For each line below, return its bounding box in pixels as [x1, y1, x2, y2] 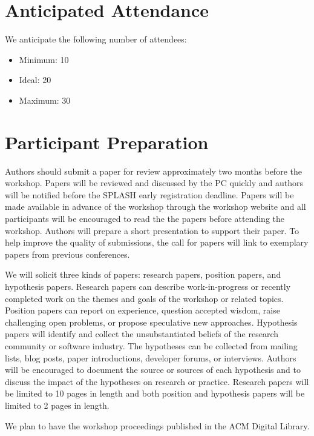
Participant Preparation [5, 129, 209, 154]
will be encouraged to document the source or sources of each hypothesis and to [5, 363, 301, 376]
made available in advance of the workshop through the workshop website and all [5, 200, 306, 213]
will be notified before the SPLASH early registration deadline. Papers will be [5, 188, 294, 201]
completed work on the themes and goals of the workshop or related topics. [5, 292, 284, 304]
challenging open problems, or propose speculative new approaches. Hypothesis [5, 315, 298, 328]
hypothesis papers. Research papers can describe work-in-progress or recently [5, 280, 291, 292]
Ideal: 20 [19, 73, 51, 86]
